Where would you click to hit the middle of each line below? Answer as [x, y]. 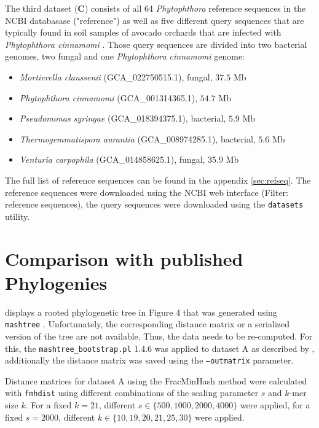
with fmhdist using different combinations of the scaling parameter [132, 393]
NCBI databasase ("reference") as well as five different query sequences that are [155, 20]
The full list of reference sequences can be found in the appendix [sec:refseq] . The [158, 180]
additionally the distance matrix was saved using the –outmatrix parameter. [149, 360]
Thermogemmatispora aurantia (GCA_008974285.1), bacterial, [137, 138]
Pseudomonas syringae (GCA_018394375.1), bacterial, [123, 118]
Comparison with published [124, 258]
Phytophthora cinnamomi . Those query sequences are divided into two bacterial [156, 44]
